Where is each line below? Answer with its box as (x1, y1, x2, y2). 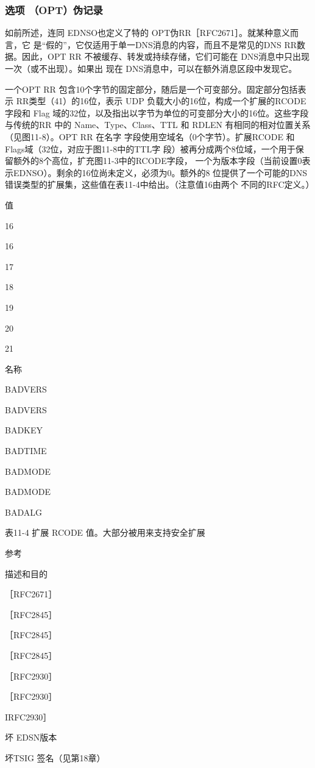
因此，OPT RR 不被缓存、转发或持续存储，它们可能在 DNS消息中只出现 (21, 50, 310, 63)
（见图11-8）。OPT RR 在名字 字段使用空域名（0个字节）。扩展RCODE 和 (5, 130, 295, 143)
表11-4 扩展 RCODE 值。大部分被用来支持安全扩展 (5, 526, 205, 539)
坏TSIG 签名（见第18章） (5, 751, 105, 764)
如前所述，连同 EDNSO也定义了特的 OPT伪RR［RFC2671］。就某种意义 (5, 26, 291, 39)
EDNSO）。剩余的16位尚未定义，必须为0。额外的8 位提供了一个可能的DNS (13, 166, 308, 179)
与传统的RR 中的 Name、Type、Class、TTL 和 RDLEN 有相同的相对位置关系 (5, 118, 311, 131)
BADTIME (5, 444, 47, 457)
